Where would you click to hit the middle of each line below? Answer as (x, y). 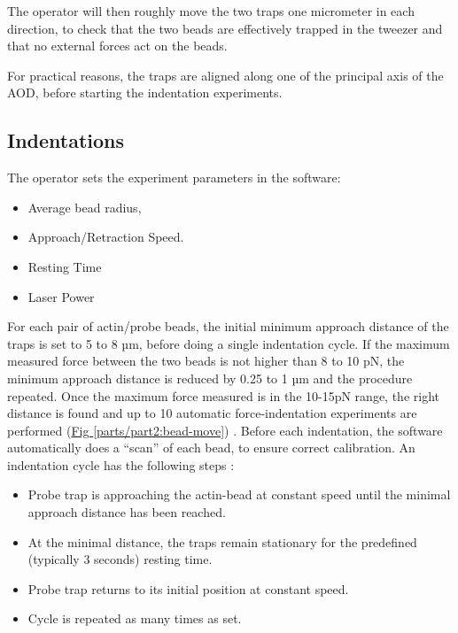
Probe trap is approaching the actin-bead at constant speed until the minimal (239, 494)
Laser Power (61, 296)
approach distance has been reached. (127, 512)
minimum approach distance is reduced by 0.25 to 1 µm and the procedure (210, 378)
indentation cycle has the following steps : (121, 464)
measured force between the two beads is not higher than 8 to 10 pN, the (206, 361)
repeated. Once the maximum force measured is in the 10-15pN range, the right (223, 395)
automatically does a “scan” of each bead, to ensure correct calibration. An (211, 448)
